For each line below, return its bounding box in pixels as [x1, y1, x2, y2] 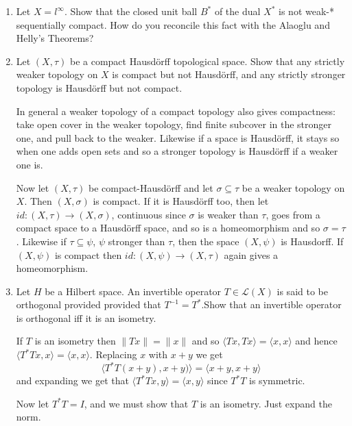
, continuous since [111, 207, 186, 221]
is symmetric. [249, 373, 305, 388]
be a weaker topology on [242, 180, 345, 195]
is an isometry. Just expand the [200, 396, 332, 410]
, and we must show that [84, 396, 189, 410]
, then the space [172, 234, 239, 248]
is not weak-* [279, 4, 334, 18]
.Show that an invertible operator [201, 297, 342, 312]
